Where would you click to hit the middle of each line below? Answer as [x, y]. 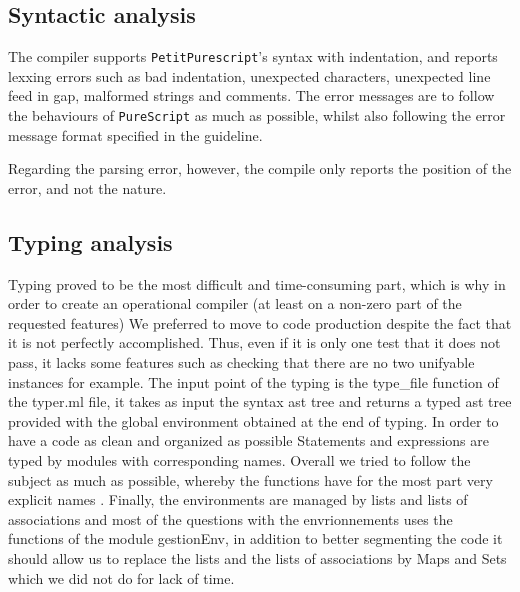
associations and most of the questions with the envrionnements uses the [230, 518]
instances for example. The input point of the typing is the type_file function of [253, 381]
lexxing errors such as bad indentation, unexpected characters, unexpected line [249, 75]
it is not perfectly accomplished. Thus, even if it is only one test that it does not [254, 342]
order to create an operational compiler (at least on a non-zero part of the [235, 303]
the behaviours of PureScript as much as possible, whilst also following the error [257, 115]
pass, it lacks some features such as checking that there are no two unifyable [241, 362]
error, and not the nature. [87, 187]
